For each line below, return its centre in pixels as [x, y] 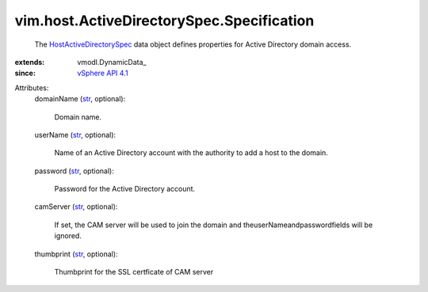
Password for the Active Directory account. [125, 189]
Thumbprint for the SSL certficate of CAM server [134, 272]
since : [25, 73]
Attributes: [32, 88]
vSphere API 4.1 [103, 73]
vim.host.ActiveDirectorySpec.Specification [164, 21]
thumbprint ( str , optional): [76, 254]
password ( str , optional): [74, 171]
